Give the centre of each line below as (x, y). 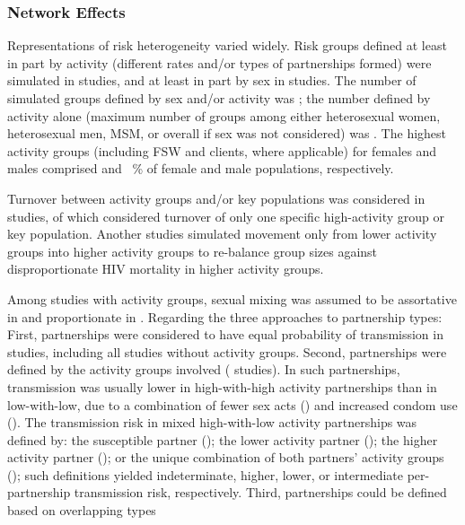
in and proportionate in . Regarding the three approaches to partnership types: (225, 316)
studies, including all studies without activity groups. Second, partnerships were (227, 351)
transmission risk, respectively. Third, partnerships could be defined (260, 492)
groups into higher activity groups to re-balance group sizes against (193, 251)
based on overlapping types (82, 510)
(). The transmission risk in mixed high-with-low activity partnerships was (212, 422)
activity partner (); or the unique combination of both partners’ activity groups (226, 457)
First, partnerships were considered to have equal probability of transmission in (225, 334)
